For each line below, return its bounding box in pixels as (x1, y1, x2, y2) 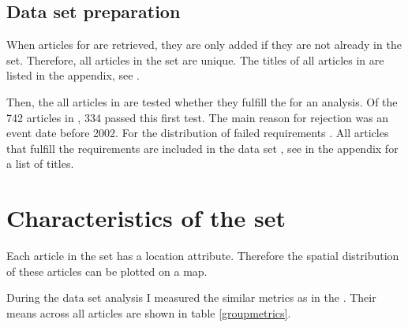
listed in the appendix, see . (6, 67, 140, 84)
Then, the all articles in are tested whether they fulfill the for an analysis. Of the (6, 93, 398, 110)
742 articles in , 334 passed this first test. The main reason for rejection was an (6, 109, 389, 125)
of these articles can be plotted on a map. (6, 262, 208, 279)
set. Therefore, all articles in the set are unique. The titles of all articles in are (6, 51, 384, 68)
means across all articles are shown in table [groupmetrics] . (6, 304, 291, 321)
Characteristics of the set (6, 202, 286, 234)
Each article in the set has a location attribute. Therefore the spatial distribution (6, 247, 399, 264)
